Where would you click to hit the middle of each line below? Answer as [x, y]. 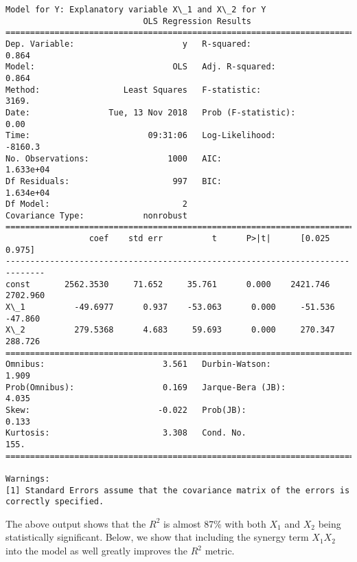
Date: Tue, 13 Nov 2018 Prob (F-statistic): [151, 112]
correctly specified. [55, 502]
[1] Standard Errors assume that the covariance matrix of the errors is [178, 490]
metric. [220, 551]
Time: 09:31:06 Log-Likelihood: [141, 136]
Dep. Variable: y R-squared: [128, 44]
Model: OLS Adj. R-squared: [141, 67]
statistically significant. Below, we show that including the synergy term [157, 537]
